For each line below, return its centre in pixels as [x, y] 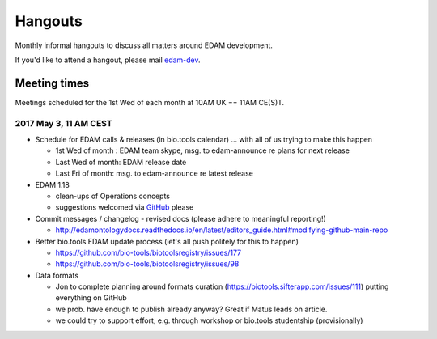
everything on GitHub [91, 298]
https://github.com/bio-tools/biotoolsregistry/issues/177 [148, 252]
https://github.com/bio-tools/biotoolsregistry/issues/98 [147, 264]
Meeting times [52, 83]
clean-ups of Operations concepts [112, 196]
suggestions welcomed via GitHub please [125, 207]
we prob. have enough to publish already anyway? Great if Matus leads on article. [191, 309]
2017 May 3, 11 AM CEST [64, 123]
